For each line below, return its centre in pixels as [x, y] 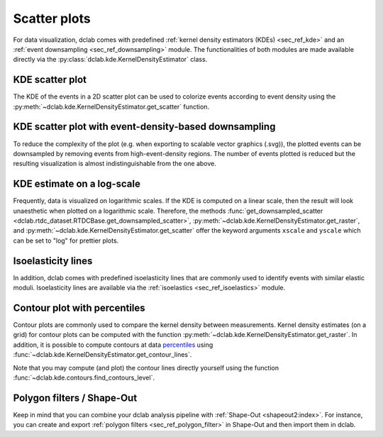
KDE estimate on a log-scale [77, 184]
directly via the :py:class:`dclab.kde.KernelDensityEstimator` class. [110, 60]
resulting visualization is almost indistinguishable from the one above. [115, 164]
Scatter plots [52, 18]
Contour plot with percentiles [79, 308]
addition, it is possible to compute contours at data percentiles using [113, 345]
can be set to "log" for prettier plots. [66, 240]
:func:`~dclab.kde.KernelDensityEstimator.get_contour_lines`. [102, 355]
